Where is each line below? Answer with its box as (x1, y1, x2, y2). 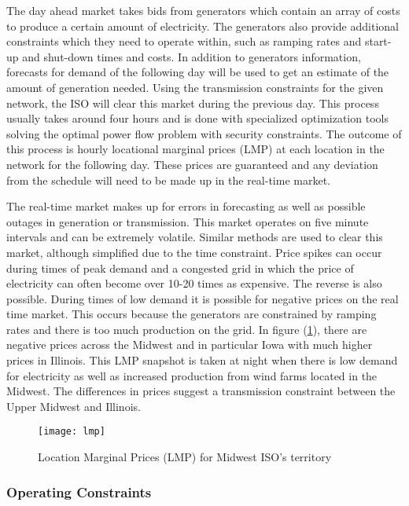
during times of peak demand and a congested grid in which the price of (6, 259, 354, 276)
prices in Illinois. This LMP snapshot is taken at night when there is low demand (6, 352, 398, 368)
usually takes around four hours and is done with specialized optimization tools (6, 110, 389, 126)
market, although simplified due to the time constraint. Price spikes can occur (6, 244, 382, 260)
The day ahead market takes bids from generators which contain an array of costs (6, 2, 400, 18)
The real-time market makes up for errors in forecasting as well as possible (6, 198, 366, 214)
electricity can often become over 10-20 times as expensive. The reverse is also (6, 275, 382, 291)
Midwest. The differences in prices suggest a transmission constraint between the (6, 383, 396, 399)
